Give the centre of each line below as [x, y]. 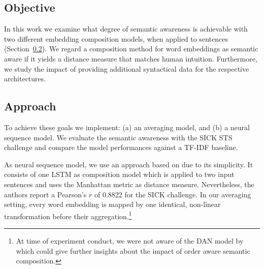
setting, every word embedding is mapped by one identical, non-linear [112, 204]
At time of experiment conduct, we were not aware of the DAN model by [130, 240]
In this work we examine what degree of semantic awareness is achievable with [126, 29]
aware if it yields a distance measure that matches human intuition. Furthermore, [131, 58]
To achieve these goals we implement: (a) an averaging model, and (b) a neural [127, 127]
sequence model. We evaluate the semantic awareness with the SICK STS [118, 137]
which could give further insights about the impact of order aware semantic [133, 250]
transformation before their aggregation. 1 [68, 215]
